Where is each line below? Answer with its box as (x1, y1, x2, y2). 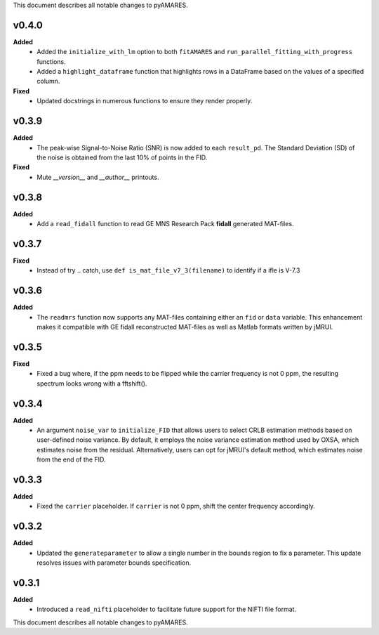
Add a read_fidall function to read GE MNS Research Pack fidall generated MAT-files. (36, 220, 294, 228)
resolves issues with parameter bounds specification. (36, 558, 192, 567)
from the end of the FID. (36, 455, 106, 464)
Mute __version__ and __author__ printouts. (36, 173, 159, 181)
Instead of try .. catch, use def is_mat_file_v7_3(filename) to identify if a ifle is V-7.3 (36, 266, 300, 275)
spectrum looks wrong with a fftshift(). (36, 379, 147, 388)
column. (36, 77, 60, 86)
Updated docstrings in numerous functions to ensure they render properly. (36, 97, 253, 105)
